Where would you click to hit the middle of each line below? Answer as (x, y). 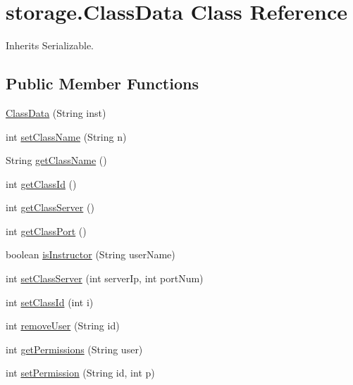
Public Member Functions (102, 83)
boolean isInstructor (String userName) (91, 254)
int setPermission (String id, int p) (80, 373)
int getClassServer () (50, 207)
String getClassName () (56, 160)
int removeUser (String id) (63, 326)
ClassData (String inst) (56, 112)
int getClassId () (41, 183)
